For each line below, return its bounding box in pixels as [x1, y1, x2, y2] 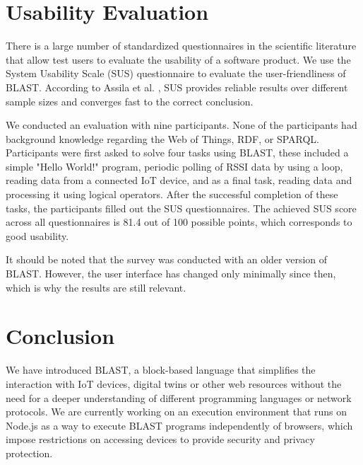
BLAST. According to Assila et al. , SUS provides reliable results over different [6, 79, 348, 94]
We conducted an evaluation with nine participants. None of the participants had [6, 117, 357, 132]
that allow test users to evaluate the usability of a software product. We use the [6, 52, 351, 67]
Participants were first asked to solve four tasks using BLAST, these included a [6, 145, 349, 160]
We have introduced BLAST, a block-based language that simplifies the [6, 362, 316, 377]
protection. [6, 445, 53, 460]
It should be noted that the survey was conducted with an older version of [6, 252, 328, 267]
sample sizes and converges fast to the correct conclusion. [6, 93, 254, 108]
